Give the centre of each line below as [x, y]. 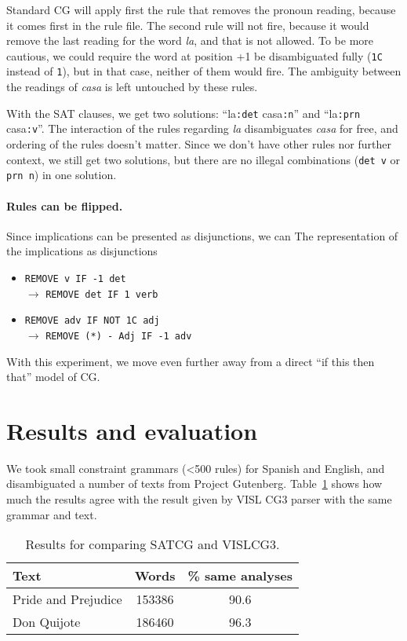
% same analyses [240, 576]
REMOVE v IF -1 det [75, 278]
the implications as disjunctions [82, 251]
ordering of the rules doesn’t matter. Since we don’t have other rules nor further [199, 144]
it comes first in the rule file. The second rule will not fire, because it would [188, 25]
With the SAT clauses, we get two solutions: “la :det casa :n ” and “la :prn [184, 113]
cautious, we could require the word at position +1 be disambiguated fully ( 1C [194, 55]
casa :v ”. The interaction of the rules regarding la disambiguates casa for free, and [202, 128]
